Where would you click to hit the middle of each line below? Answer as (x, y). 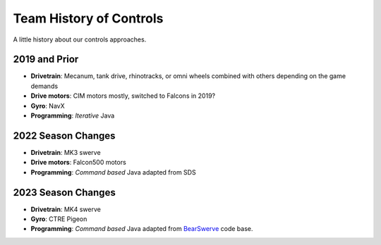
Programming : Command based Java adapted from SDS (114, 172)
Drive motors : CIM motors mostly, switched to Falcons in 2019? (123, 96)
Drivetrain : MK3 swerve (66, 152)
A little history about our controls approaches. (80, 39)
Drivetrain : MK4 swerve (66, 209)
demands (44, 86)
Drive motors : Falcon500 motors (78, 163)
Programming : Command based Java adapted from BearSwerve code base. (142, 229)
